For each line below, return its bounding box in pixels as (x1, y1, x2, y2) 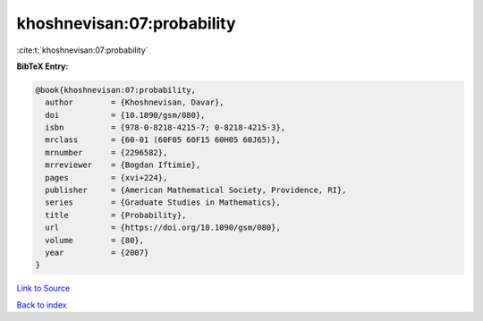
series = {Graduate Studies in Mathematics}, (45, 198, 281, 207)
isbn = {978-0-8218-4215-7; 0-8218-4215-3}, (45, 122, 286, 133)
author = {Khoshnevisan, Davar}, (45, 97, 225, 107)
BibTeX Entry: (16, 61, 69, 72)
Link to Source (16, 283, 71, 294)
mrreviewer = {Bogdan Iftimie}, (45, 160, 201, 170)
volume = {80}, (45, 235, 145, 245)
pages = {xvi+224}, (45, 173, 168, 182)
